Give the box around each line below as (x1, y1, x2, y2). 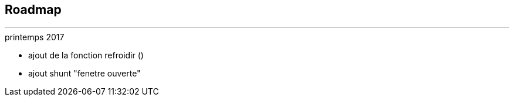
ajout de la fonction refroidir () (28, 50, 144, 61)
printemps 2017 (5, 32, 65, 43)
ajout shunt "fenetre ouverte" (28, 68, 141, 79)
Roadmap (5, 2, 62, 17)
